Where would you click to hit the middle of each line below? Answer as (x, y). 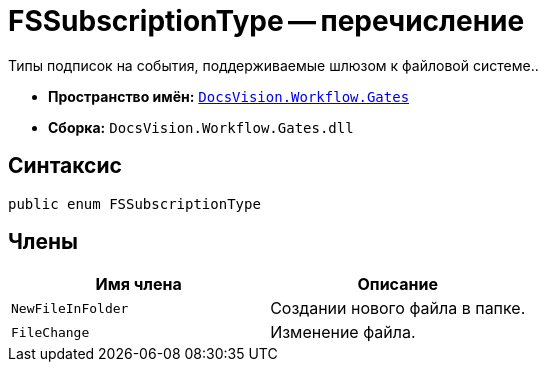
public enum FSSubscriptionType (134, 203)
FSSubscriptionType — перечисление (266, 21)
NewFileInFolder (70, 308)
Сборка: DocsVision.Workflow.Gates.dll (201, 127)
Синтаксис (65, 166)
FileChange (50, 332)
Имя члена (138, 284)
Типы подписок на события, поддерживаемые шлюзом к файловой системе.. (273, 65)
